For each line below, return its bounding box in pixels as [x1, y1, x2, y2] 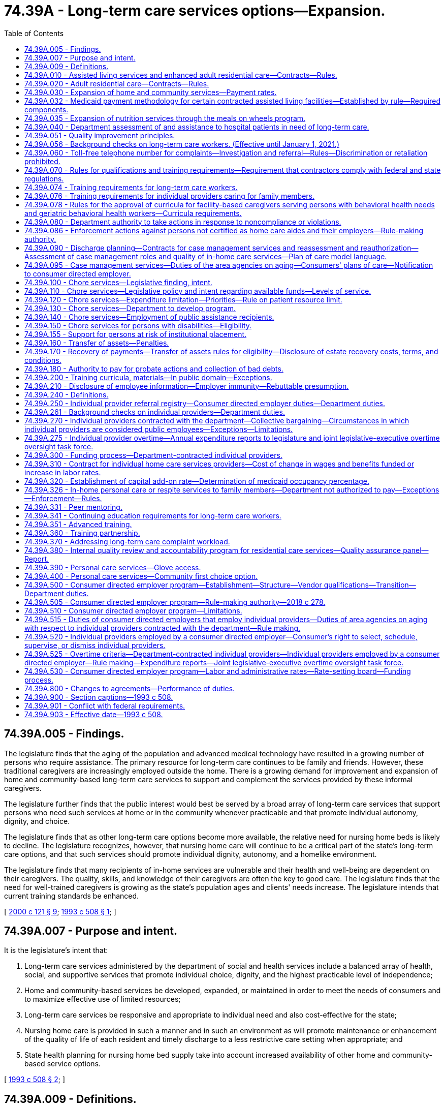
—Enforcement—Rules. [24, 494, 102, 503]
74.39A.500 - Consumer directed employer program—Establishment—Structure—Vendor [24, 580, 322, 589]
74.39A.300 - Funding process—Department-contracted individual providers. [24, 450, 282, 459]
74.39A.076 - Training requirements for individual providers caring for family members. [24, 191, 315, 200]
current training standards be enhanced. [4, 891, 139, 900]
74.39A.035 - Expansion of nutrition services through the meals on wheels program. [24, 113, 306, 122]
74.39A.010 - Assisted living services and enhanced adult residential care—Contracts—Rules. [24, 70, 337, 79]
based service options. [24, 1059, 101, 1068]
